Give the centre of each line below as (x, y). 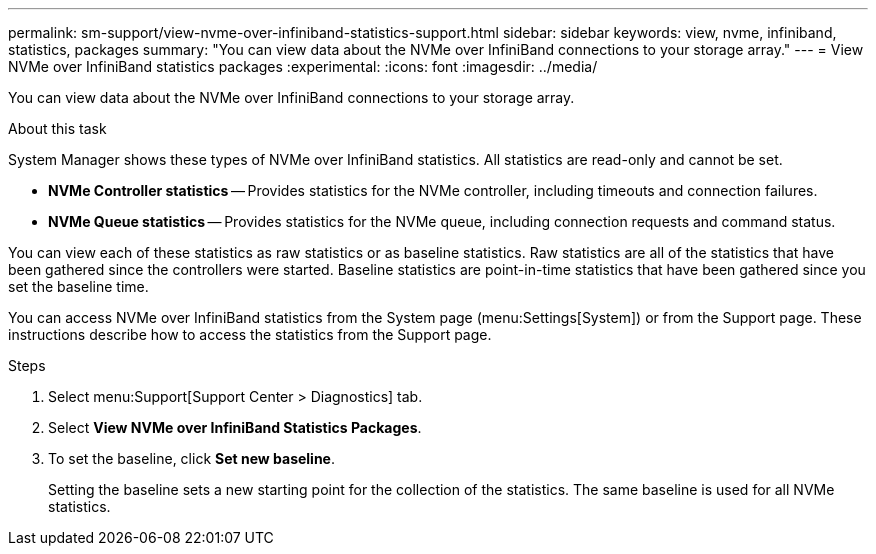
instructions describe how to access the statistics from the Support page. (250, 334)
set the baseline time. (78, 286)
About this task (57, 128)
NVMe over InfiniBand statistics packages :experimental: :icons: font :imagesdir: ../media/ (303, 66)
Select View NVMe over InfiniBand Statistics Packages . (235, 427)
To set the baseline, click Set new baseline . (192, 458)
